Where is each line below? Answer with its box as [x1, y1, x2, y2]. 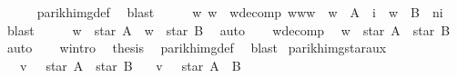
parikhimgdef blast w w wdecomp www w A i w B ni [36, 3, 443, 21]
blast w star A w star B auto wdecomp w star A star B [6, 20, 451, 39]
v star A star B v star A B [19, 55, 241, 74]
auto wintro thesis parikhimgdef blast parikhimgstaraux [6, 38, 387, 57]
